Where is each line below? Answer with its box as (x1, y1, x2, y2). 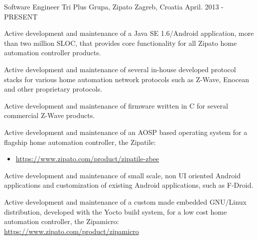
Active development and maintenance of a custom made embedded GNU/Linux (4, 196, 247, 207)
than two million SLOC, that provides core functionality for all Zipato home (4, 37, 237, 48)
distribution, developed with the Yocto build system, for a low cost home (4, 206, 227, 217)
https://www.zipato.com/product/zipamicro (4, 226, 139, 236)
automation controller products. (4, 47, 101, 58)
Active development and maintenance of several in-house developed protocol (4, 64, 236, 74)
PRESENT (4, 11, 38, 21)
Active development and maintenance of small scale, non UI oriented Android (4, 170, 241, 180)
